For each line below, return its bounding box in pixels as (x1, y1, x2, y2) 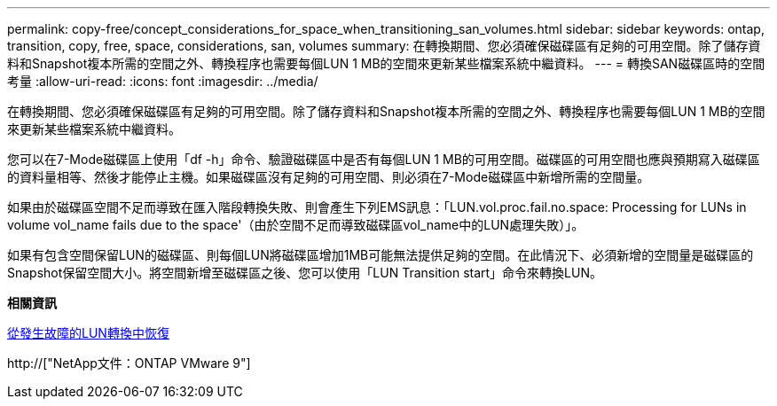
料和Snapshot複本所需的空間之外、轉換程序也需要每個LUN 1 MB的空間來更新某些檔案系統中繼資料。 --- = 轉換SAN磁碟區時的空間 (7, 56, 765, 71)
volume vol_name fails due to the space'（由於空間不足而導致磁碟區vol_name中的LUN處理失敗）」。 (7, 217, 585, 232)
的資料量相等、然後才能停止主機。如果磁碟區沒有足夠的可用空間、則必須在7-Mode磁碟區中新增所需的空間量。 (7, 169, 650, 184)
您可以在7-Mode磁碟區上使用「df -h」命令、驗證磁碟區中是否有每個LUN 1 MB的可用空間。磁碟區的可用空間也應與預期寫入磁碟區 (7, 152, 760, 167)
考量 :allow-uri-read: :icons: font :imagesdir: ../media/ (7, 74, 318, 89)
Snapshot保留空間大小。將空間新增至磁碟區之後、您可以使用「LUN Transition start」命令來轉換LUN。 (7, 265, 602, 280)
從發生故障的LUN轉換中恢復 (7, 325, 169, 340)
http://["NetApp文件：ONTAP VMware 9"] (7, 355, 251, 371)
